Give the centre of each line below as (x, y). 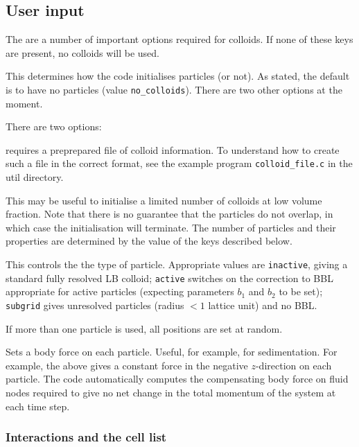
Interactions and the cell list (86, 437)
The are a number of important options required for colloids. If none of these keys (179, 39)
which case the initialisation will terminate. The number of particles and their (171, 227)
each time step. (38, 406)
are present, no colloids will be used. (82, 52)
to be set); (301, 291)
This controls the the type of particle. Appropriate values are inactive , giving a (177, 264)
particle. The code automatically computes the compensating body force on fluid (177, 379)
